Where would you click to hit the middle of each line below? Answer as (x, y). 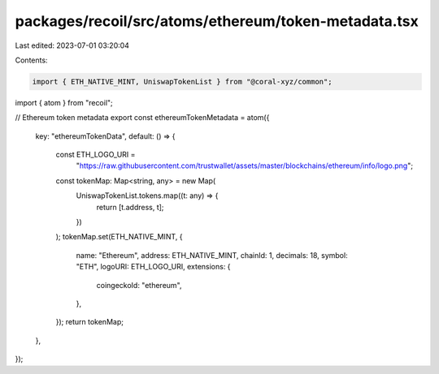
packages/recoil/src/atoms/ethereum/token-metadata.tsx (217, 21)
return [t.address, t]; (130, 207)
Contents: (31, 60)
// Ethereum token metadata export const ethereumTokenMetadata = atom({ (142, 118)
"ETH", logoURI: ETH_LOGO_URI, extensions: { (153, 267)
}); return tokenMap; (89, 322)
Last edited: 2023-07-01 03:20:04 (72, 45)
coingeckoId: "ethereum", (139, 285)
